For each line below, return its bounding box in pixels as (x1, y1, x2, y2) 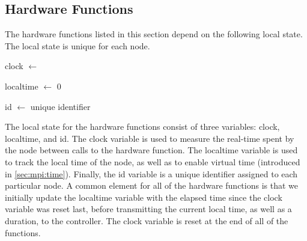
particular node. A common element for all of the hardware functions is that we (5, 179, 299, 192)
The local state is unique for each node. (5, 39, 150, 52)
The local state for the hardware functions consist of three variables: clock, (5, 120, 280, 133)
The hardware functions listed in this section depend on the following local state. (5, 28, 303, 40)
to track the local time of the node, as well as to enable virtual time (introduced (5, 155, 300, 168)
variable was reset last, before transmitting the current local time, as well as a (5, 203, 292, 215)
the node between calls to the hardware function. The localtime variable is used (5, 144, 298, 156)
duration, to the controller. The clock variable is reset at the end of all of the (5, 214, 288, 227)
